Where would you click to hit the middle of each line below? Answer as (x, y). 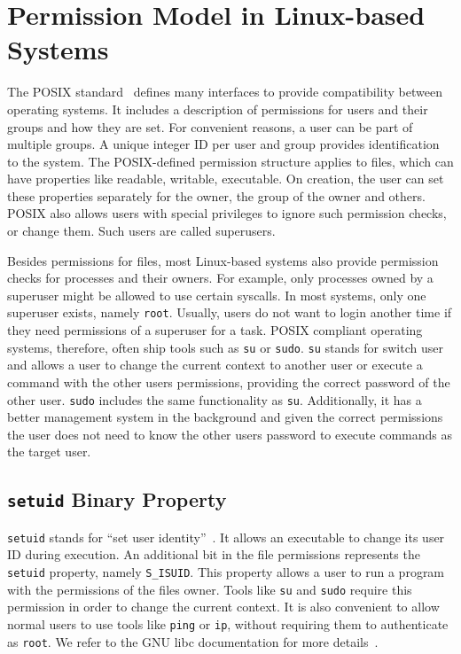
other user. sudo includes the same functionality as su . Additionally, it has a (215, 399)
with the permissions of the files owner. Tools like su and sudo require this (210, 589)
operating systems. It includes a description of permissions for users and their (218, 109)
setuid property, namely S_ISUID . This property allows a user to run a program (226, 572)
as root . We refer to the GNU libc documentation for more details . (193, 641)
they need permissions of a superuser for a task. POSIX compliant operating (215, 330)
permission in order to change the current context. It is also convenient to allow (223, 607)
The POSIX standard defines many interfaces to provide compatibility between (225, 92)
